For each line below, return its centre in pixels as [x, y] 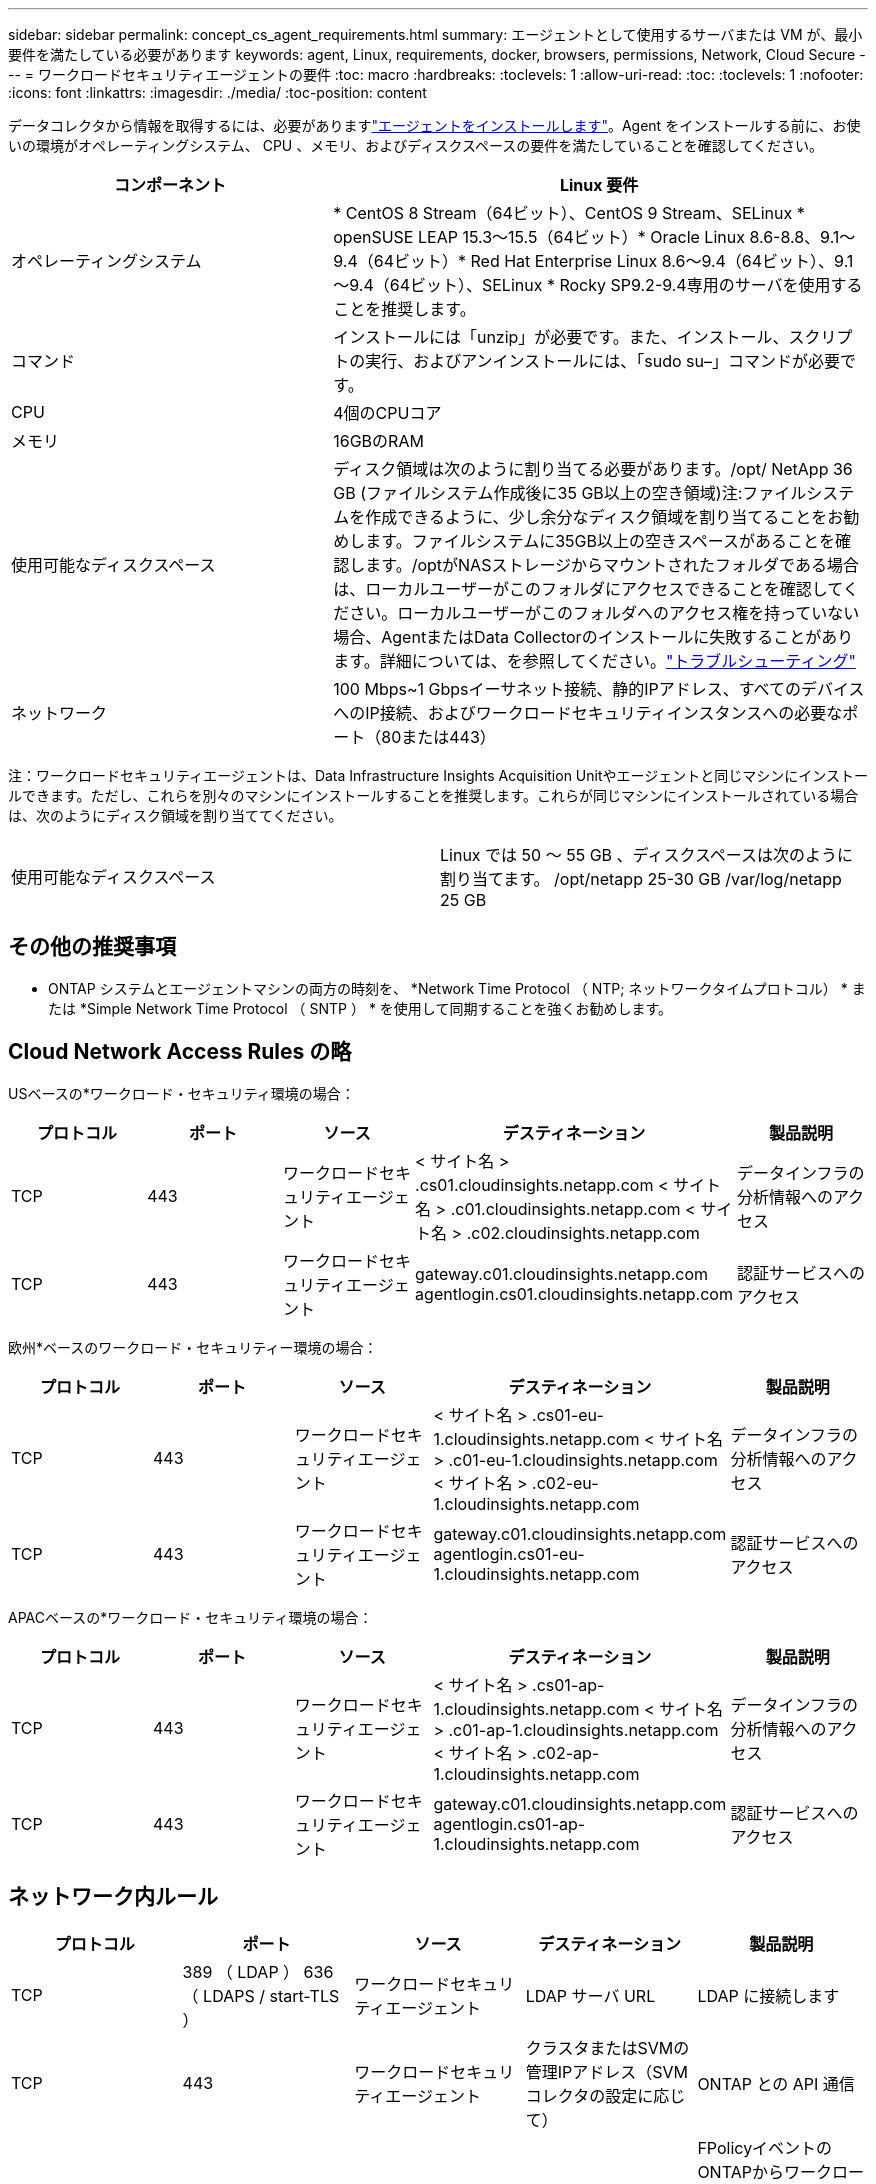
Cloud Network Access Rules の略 [180, 1052]
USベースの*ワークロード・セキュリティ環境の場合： [181, 1093]
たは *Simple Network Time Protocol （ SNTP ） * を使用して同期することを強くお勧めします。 [360, 1008]
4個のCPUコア [387, 413]
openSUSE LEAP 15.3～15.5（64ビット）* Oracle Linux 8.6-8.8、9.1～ [594, 237]
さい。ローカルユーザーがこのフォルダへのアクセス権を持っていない [604, 613]
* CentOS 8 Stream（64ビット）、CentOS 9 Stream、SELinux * [569, 213]
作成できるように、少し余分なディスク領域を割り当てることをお [604, 517]
